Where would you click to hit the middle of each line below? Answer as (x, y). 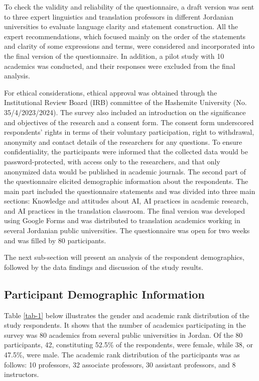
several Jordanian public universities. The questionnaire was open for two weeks (127, 230)
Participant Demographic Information (104, 294)
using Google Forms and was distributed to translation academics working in (122, 220)
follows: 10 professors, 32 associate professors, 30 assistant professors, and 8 (120, 364)
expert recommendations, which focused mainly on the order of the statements (125, 36)
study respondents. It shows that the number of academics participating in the (125, 325)
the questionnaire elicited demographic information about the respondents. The (126, 181)
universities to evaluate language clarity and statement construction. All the (121, 26)
